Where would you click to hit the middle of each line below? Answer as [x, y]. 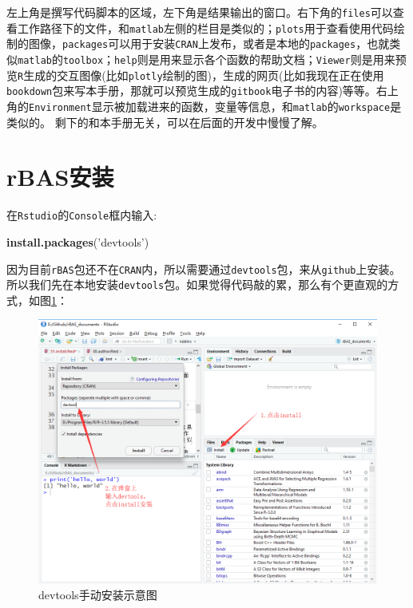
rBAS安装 [60, 177]
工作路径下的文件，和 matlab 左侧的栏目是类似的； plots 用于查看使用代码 [205, 28]
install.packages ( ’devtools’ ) [78, 241]
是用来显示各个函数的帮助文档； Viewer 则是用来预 [277, 59]
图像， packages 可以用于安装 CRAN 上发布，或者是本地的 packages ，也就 [209, 43]
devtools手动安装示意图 [98, 595]
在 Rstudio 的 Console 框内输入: [82, 215]
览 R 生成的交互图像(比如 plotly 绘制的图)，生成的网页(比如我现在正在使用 [195, 75]
